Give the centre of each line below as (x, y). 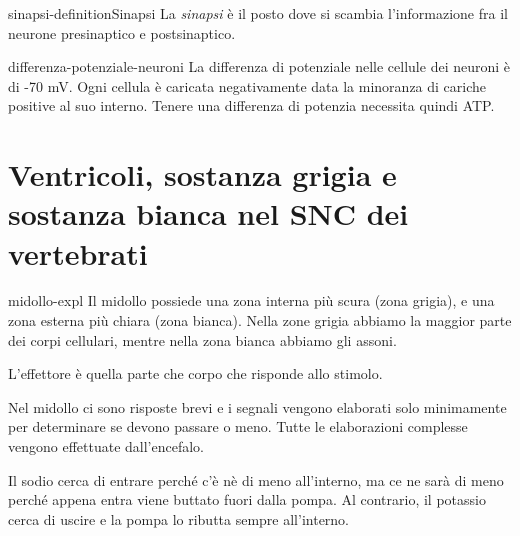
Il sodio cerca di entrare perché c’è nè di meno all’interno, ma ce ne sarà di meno (256, 479)
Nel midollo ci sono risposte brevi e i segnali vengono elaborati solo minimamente (257, 406)
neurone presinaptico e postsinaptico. (122, 32)
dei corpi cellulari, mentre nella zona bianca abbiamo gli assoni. (202, 339)
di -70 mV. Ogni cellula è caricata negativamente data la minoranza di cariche (247, 85)
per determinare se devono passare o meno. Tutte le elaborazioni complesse (238, 426)
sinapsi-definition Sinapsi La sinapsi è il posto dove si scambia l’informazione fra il (258, 13)
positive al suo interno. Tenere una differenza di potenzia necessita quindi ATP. (251, 105)
